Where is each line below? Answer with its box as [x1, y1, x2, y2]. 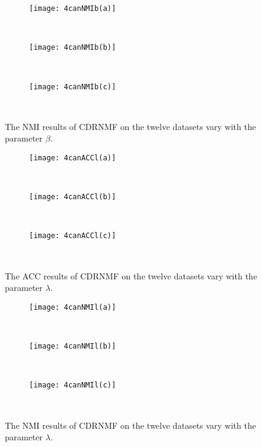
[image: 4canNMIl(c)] [29, 381, 116, 390]
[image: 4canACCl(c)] [29, 231, 116, 241]
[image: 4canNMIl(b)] [29, 342, 116, 351]
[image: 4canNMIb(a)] [29, 4, 116, 13]
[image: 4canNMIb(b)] [29, 43, 116, 52]
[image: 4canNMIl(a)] [29, 302, 116, 312]
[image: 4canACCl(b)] [29, 193, 116, 202]
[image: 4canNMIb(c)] [29, 82, 116, 91]
